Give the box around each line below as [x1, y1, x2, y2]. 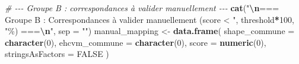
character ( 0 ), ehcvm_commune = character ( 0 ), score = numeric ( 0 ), [5, 36, 266, 48]
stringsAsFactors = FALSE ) [5, 48, 109, 60]
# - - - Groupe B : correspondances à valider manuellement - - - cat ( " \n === [5, 2, 279, 14]
